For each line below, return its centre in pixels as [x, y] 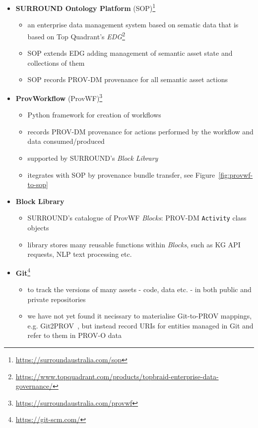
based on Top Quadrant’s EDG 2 [76, 35]
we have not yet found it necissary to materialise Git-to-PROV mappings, [140, 316]
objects [38, 227]
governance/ [34, 386]
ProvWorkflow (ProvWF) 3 [59, 97]
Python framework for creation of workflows [94, 115]
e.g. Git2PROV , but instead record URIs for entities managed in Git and [140, 325]
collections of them [56, 62]
